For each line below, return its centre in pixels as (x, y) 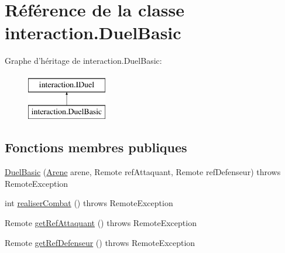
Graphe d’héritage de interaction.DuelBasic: (83, 61)
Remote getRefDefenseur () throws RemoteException (100, 242)
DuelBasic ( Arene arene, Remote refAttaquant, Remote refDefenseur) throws (143, 172)
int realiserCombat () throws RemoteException (89, 203)
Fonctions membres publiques (96, 147)
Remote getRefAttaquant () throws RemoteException (101, 223)
